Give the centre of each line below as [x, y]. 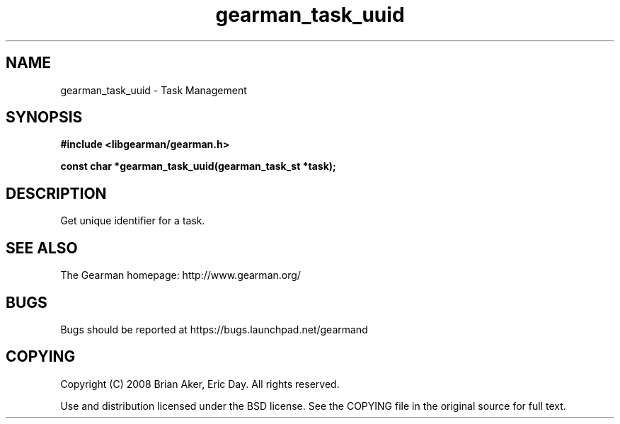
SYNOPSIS [44, 118]
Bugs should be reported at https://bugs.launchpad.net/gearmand [214, 329]
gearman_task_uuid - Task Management [154, 90]
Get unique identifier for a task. [133, 221]
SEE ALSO [42, 248]
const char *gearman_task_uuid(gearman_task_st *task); [198, 166]
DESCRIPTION [56, 193]
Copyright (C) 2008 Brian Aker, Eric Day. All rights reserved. [200, 384]
